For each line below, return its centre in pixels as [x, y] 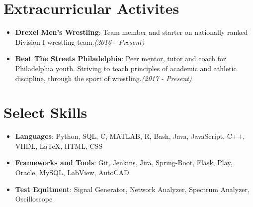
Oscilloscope [34, 199]
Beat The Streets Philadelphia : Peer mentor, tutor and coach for [121, 58]
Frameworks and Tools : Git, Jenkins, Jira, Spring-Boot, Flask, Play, [124, 162]
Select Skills [45, 112]
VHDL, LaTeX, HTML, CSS [59, 146]
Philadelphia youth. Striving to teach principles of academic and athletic [126, 68]
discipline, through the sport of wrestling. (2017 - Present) [103, 78]
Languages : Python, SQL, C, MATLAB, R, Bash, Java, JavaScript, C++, [130, 136]
